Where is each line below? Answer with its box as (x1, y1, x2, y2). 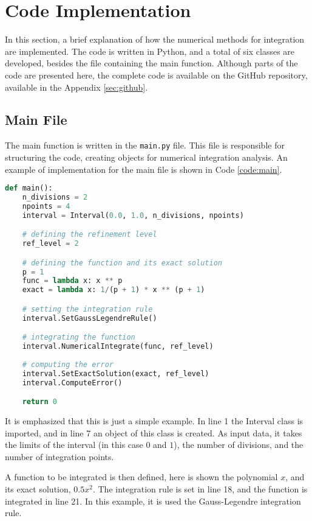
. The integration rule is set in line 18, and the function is (92, 483, 308, 495)
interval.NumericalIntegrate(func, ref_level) (22, 342, 214, 351)
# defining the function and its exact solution (22, 258, 222, 267)
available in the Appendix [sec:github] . (5, 80, 148, 93)
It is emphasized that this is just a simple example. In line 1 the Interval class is (5, 414, 304, 427)
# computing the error (22, 360, 114, 369)
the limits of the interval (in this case (5, 438, 143, 451)
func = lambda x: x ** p (22, 276, 123, 285)
